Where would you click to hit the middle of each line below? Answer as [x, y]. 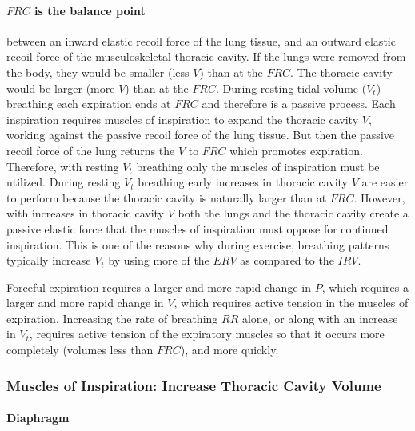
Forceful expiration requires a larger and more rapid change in [159, 287]
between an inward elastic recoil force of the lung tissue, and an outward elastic [201, 40]
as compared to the [287, 260]
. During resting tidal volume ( [291, 88]
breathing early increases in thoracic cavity [243, 182]
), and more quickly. [229, 350]
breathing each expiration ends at [89, 104]
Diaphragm [38, 418]
